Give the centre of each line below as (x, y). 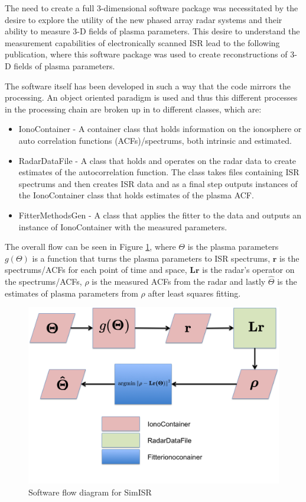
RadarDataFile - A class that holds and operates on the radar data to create (157, 160)
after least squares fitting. (194, 293)
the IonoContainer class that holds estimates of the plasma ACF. (136, 195)
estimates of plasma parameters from (71, 293)
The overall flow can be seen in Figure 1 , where (90, 247)
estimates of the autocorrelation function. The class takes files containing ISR (159, 172)
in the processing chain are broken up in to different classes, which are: (133, 109)
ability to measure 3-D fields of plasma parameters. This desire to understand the (152, 31)
